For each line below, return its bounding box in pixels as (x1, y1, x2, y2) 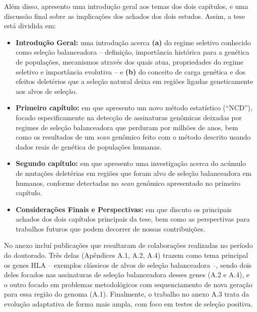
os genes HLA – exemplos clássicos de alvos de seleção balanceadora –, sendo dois (4, 259, 252, 270)
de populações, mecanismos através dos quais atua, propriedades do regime (15, 56, 244, 67)
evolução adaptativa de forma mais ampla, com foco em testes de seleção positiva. (4, 299, 253, 309)
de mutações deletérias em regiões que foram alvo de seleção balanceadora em (15, 167, 252, 178)
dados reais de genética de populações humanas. (15, 141, 162, 152)
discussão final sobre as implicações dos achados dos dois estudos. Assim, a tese (4, 10, 246, 21)
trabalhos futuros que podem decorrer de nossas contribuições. (15, 223, 205, 234)
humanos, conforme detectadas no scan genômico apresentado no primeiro (15, 177, 241, 188)
